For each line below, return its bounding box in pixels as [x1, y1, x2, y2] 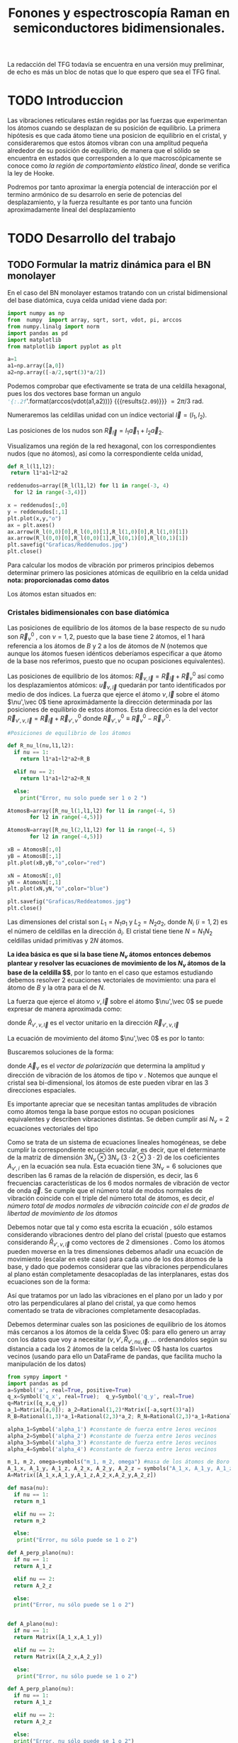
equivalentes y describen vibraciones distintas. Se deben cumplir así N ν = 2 [7, 1115, 229, 1125]
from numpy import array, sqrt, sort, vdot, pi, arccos [7, 316, 182, 323]
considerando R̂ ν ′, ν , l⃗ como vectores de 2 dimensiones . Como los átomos [7, 1238, 225, 1248]
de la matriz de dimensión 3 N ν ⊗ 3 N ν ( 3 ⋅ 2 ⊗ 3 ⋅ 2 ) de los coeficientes [7, 1153, 220, 1163]
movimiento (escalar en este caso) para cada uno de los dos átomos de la [7, 1255, 223, 1263]
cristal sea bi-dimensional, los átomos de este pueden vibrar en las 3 [7, 1078, 209, 1087]
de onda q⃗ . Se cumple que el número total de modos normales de [7, 1186, 203, 1195]
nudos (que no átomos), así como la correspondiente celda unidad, [7, 449, 203, 458]
